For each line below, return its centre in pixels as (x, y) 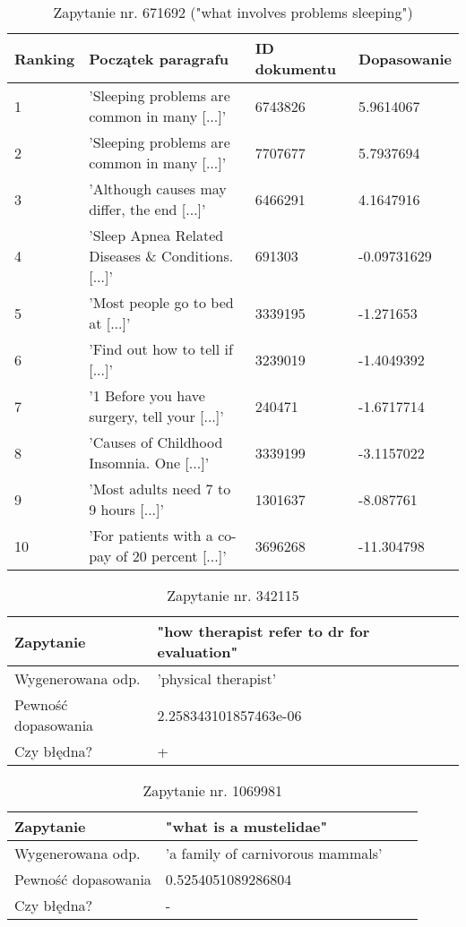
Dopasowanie (405, 58)
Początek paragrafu (159, 58)
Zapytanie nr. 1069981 (213, 790)
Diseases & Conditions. (161, 256)
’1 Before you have (147, 395)
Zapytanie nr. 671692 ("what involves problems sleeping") (233, 12)
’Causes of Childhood (156, 442)
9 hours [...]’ (126, 509)
